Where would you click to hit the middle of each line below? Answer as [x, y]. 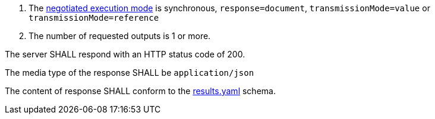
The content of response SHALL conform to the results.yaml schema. [140, 91]
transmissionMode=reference [94, 18]
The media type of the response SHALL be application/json [130, 73]
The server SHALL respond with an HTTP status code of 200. [125, 54]
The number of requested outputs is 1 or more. [120, 36]
